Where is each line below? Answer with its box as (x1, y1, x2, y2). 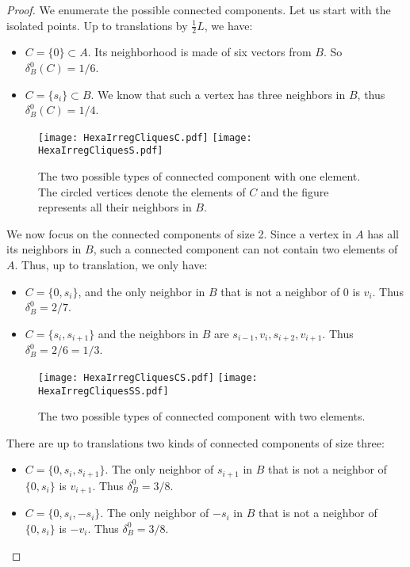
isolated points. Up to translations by (6, 17, 188, 33)
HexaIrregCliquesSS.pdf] (38, 385, 169, 397)
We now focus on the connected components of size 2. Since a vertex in (6, 225, 352, 242)
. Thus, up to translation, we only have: (14, 257, 208, 273)
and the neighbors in (98, 325, 198, 341)
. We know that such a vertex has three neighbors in (90, 86, 346, 102)
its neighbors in (6, 241, 82, 257)
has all (367, 225, 399, 242)
